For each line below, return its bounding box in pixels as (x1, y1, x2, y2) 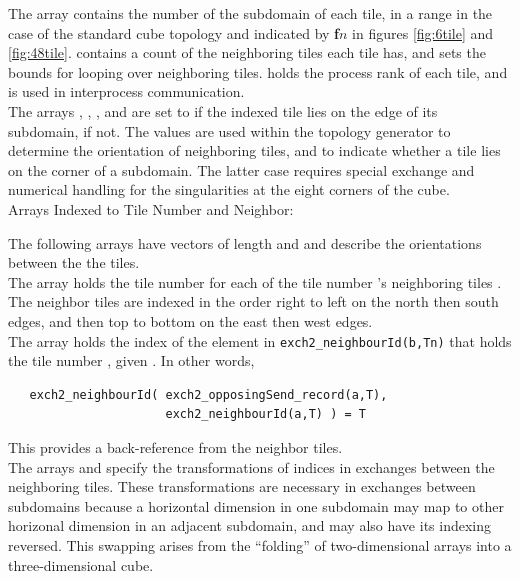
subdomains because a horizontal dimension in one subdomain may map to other (8, 495, 504, 516)
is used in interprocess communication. (8, 81, 245, 102)
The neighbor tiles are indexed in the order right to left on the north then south (8, 291, 499, 312)
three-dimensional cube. (8, 554, 154, 575)
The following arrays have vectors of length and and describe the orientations (8, 232, 482, 253)
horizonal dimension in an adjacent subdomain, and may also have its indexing (8, 515, 491, 536)
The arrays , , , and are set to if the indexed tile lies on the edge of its (8, 100, 438, 121)
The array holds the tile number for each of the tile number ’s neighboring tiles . (8, 271, 502, 292)
